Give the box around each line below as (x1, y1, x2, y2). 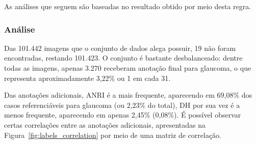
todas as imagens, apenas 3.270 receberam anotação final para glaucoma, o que (4, 63, 251, 73)
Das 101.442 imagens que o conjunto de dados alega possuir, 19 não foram (4, 42, 236, 53)
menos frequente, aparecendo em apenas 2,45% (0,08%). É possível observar (4, 109, 241, 120)
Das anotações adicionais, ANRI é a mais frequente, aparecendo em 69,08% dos (4, 90, 252, 100)
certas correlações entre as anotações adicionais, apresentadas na (4, 119, 206, 130)
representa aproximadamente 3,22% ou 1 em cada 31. (4, 72, 171, 83)
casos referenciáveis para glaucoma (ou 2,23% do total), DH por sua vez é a (4, 99, 240, 110)
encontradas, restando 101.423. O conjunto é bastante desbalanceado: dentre (4, 52, 243, 63)
